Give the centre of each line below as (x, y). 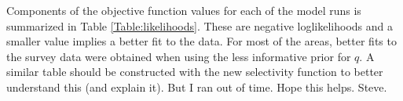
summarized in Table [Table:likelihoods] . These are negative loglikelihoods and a (200, 25)
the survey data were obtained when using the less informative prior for (179, 56)
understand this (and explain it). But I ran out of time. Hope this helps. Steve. (197, 87)
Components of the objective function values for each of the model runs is (184, 10)
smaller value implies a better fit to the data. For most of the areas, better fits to (201, 41)
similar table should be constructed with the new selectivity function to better (195, 72)
